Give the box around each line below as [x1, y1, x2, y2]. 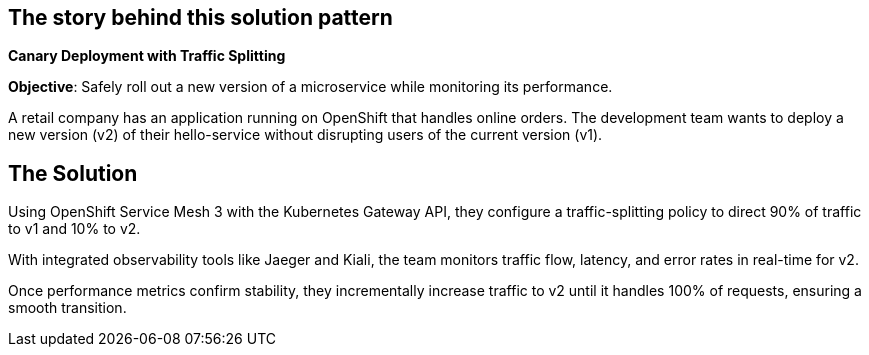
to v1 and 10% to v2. [8, 220, 141, 238]
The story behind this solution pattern [8, 5, 393, 30]
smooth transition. [8, 299, 127, 317]
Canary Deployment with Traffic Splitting [8, 47, 286, 65]
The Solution [8, 160, 138, 186]
